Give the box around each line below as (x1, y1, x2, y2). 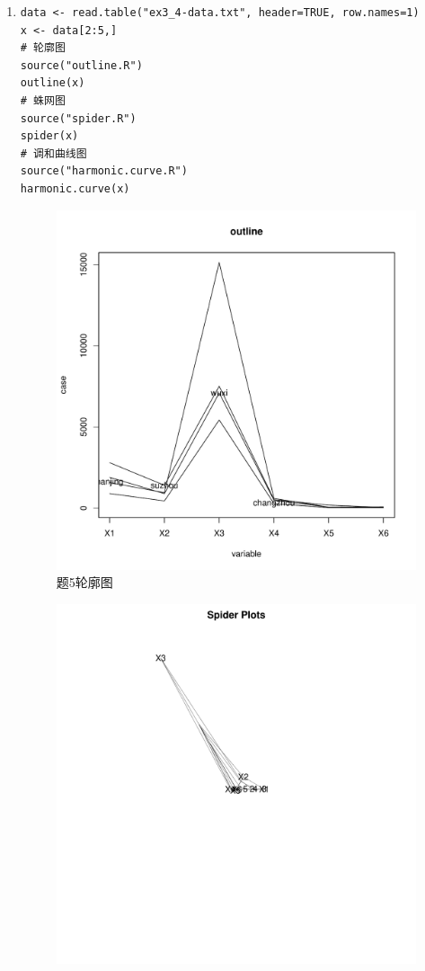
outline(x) (20, 76, 85, 90)
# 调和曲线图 (20, 147, 87, 160)
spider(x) (20, 129, 79, 143)
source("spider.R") (20, 111, 137, 125)
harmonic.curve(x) (20, 182, 130, 195)
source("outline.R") (20, 58, 143, 72)
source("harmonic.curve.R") (20, 165, 188, 178)
